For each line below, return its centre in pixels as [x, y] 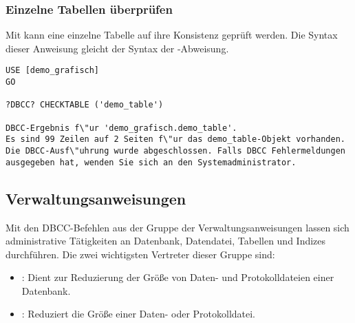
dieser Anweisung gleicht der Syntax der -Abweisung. [117, 48]
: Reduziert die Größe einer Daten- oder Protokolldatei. [139, 314]
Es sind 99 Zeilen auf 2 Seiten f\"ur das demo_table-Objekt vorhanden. [175, 139]
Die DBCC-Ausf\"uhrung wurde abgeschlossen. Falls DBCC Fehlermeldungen [175, 151]
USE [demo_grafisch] [53, 71]
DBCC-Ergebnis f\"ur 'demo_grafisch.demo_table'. [121, 128]
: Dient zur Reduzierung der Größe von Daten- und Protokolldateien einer [178, 277]
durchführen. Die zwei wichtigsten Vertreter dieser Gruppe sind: [140, 254]
